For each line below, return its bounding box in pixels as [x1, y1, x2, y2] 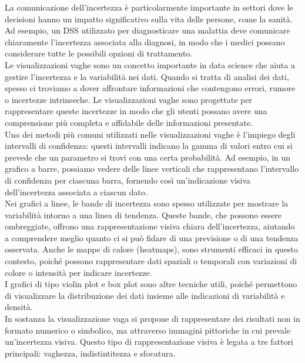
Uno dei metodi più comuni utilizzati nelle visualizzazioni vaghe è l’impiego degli [5, 128, 296, 140]
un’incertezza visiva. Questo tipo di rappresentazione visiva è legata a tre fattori [5, 335, 293, 348]
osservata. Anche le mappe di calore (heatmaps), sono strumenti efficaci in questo [5, 243, 299, 255]
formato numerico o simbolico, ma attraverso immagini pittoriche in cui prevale [5, 324, 291, 336]
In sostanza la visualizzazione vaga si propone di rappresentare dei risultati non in [5, 312, 300, 325]
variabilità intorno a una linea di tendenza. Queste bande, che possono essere [5, 208, 282, 221]
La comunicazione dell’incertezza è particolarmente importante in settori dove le [5, 1, 293, 13]
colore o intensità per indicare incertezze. [5, 266, 152, 278]
